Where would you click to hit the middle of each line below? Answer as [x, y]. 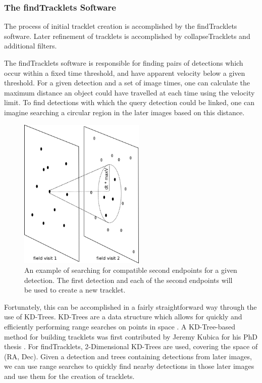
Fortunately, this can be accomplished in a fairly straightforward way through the [130, 306]
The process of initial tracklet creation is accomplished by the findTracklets [121, 26]
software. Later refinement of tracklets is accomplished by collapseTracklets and [127, 36]
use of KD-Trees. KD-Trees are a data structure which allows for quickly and [123, 317]
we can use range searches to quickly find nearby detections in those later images [129, 366]
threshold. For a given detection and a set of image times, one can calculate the [127, 83]
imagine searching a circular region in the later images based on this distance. [124, 112]
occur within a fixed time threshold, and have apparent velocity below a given [125, 73]
